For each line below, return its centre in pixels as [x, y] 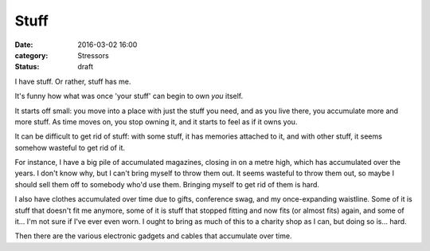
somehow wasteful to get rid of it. [70, 147]
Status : [27, 67]
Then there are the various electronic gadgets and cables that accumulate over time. [153, 236]
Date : [24, 45]
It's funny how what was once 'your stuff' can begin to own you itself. [129, 96]
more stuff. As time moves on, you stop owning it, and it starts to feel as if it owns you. [156, 122]
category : [31, 55]
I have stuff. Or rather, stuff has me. [73, 81]
